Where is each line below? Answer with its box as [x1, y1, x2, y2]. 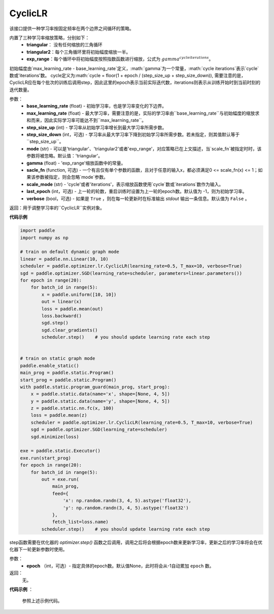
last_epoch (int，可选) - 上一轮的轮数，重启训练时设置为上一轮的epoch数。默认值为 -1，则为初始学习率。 [26, 188, 247, 195]
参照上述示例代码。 [22, 598, 62, 604]
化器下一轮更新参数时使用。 [9, 546, 67, 553]
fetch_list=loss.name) [52, 519, 109, 525]
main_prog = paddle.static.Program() [20, 370, 114, 376]
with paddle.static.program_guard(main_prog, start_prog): [20, 384, 170, 390]
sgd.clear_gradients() [41, 327, 98, 333]
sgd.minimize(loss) [30, 434, 80, 439]
